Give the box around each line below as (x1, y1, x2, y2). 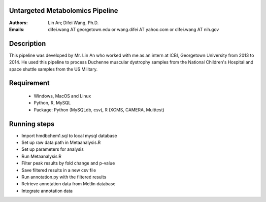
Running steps (9, 120, 55, 128)
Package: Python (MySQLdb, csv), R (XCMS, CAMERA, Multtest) (33, 106, 165, 113)
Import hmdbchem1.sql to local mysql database (21, 133, 118, 138)
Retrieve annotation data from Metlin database (21, 181, 116, 187)
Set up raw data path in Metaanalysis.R (21, 139, 101, 145)
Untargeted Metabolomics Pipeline (9, 6, 118, 15)
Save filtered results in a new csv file (21, 167, 96, 173)
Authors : (9, 20, 28, 26)
